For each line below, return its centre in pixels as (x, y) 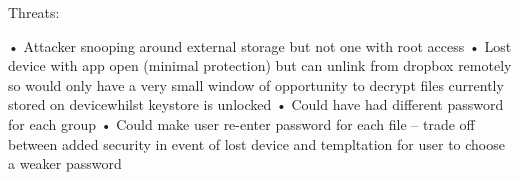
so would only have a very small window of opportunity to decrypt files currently (256, 84)
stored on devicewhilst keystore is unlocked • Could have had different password (256, 104)
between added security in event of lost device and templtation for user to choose (256, 143)
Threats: (34, 12)
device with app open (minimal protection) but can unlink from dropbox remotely (260, 65)
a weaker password (65, 163)
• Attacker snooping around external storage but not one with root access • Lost (260, 45)
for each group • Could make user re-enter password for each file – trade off (241, 123)
